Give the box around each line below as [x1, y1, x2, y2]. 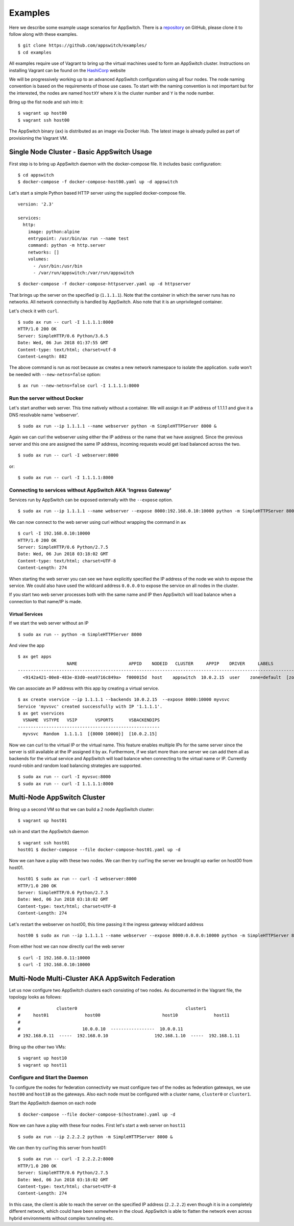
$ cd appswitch [18, 172, 54, 178]
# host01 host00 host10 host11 [18, 1013, 230, 1018]
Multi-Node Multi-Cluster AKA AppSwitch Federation [9, 974, 175, 983]
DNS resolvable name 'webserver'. [9, 412, 79, 418]
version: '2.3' [18, 202, 54, 207]
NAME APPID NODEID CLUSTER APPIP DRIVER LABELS [67, 661, 274, 666]
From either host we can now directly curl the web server [9, 944, 125, 949]
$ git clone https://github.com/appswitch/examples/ [18, 43, 147, 49]
